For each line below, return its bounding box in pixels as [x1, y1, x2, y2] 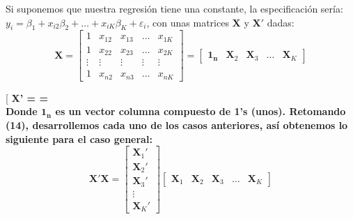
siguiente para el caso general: [6, 131, 152, 146]
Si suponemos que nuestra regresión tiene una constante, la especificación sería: [6, 1, 343, 15]
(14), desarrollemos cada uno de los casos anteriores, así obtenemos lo [6, 118, 348, 133]
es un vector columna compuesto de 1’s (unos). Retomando [55, 104, 346, 119]
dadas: [267, 15, 295, 29]
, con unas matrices [146, 15, 229, 29]
